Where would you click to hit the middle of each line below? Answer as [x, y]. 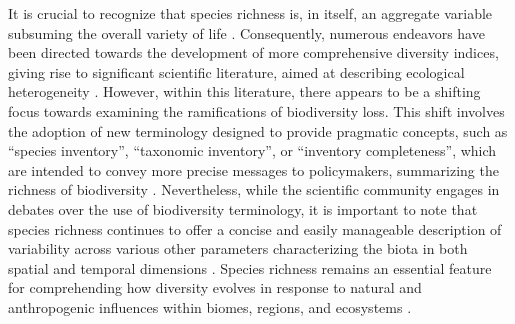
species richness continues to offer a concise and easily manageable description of [255, 228]
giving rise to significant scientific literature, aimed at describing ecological [236, 71]
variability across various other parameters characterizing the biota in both [238, 248]
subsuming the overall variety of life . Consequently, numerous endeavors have [246, 32]
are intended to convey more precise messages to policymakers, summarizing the [253, 169]
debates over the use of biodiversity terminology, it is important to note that [243, 208]
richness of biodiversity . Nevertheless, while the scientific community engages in [254, 189]
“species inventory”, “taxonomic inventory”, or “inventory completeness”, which [252, 150]
